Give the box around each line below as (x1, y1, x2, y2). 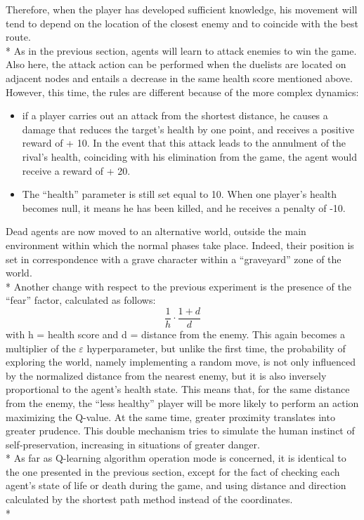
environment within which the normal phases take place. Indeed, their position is (6, 237, 354, 252)
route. (6, 29, 31, 44)
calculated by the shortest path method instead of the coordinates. (6, 492, 293, 507)
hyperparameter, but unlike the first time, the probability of (86, 340, 346, 355)
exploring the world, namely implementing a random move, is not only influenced (6, 354, 356, 369)
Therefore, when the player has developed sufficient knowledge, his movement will (6, 2, 358, 16)
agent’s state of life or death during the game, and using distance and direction (6, 478, 346, 493)
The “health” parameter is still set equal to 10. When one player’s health (22, 187, 337, 201)
